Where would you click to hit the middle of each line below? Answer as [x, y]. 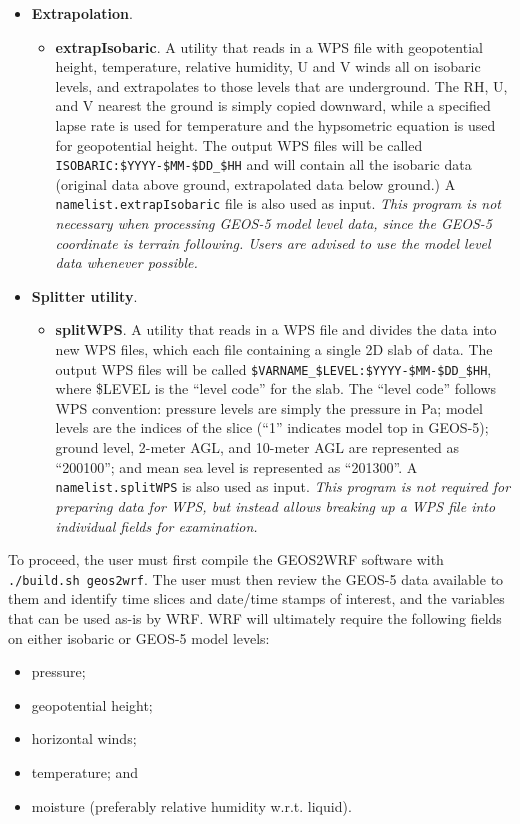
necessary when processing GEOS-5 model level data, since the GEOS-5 [274, 223]
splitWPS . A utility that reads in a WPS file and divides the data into [276, 329]
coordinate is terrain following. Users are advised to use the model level [273, 242]
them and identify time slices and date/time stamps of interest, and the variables [256, 598]
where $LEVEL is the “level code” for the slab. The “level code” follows [276, 388]
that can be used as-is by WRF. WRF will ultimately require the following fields [255, 617]
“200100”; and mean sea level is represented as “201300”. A [236, 466]
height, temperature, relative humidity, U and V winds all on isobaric [268, 66]
